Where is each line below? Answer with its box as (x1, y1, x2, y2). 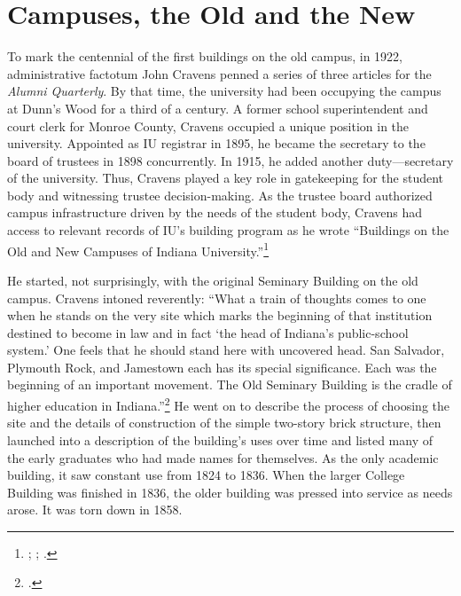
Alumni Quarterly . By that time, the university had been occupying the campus (7, 82, 441, 100)
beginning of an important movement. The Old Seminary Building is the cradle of (7, 375, 452, 394)
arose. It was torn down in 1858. (7, 500, 183, 519)
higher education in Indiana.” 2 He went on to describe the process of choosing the (7, 394, 449, 414)
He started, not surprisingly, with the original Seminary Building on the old (7, 271, 418, 289)
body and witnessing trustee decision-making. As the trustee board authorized (7, 185, 433, 204)
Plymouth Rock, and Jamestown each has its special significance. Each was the (7, 357, 437, 376)
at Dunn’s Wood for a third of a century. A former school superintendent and (7, 98, 428, 117)
